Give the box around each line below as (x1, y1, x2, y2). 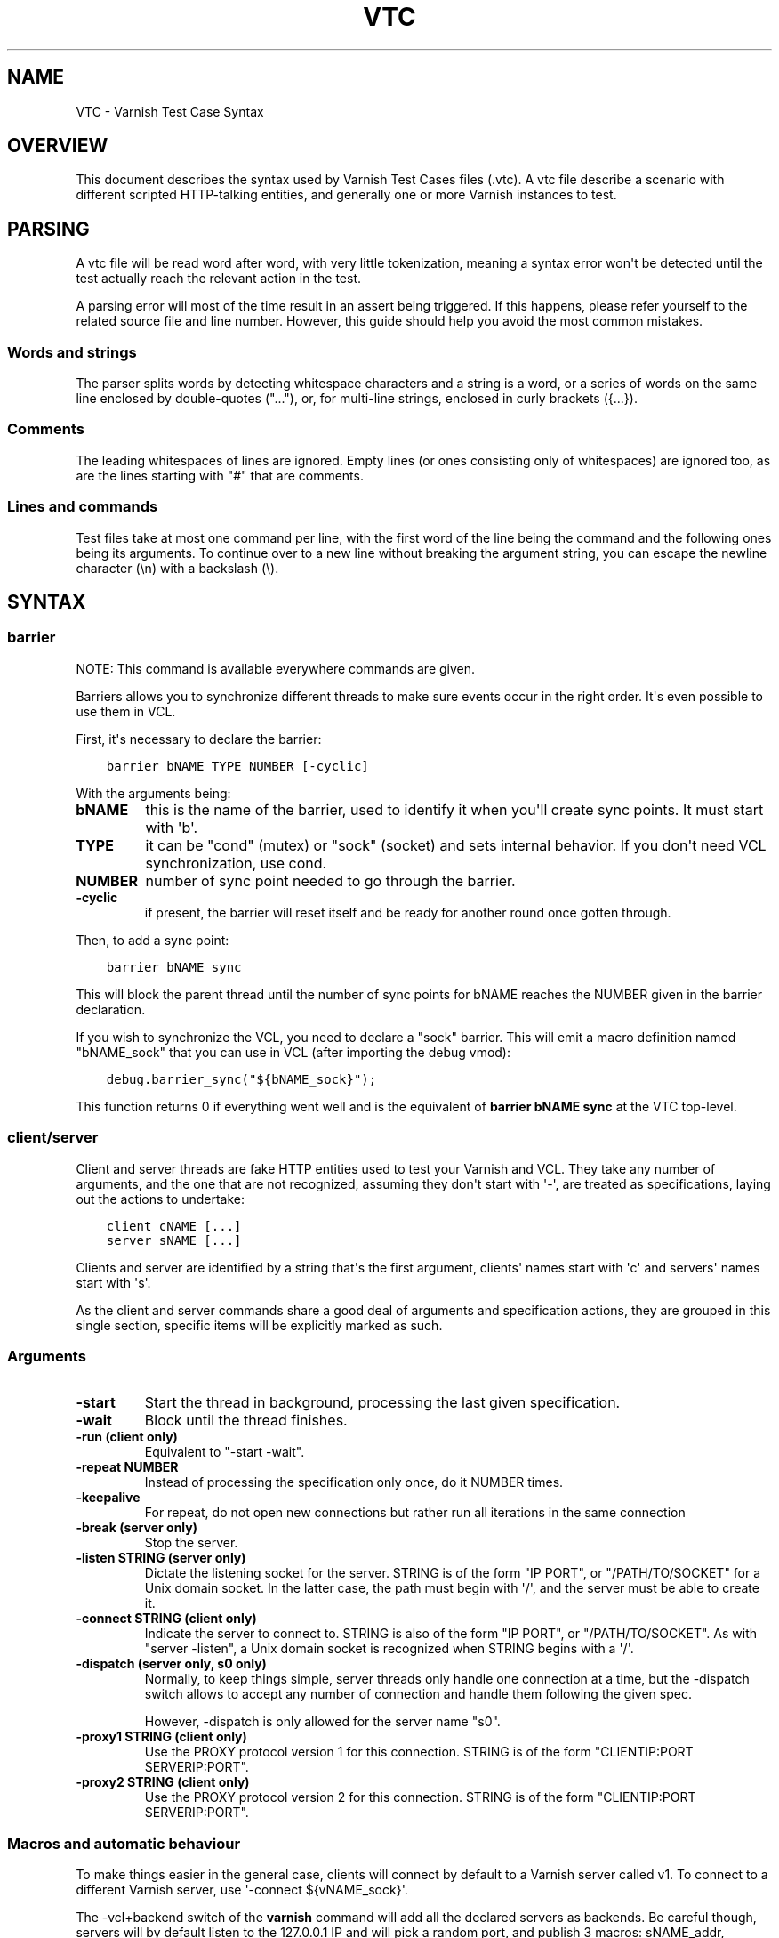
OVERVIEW (7, 134, 108, 157)
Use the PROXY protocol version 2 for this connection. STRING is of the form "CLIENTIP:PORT (144, 1789, 696, 1805)
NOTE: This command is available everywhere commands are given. (76, 660, 476, 676)
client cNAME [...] (106, 1218, 242, 1233)
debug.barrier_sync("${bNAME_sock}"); (106, 1071, 377, 1086)
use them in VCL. (76, 703, 176, 719)
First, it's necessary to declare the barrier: (76, 731, 322, 747)
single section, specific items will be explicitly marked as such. (76, 1317, 443, 1333)
